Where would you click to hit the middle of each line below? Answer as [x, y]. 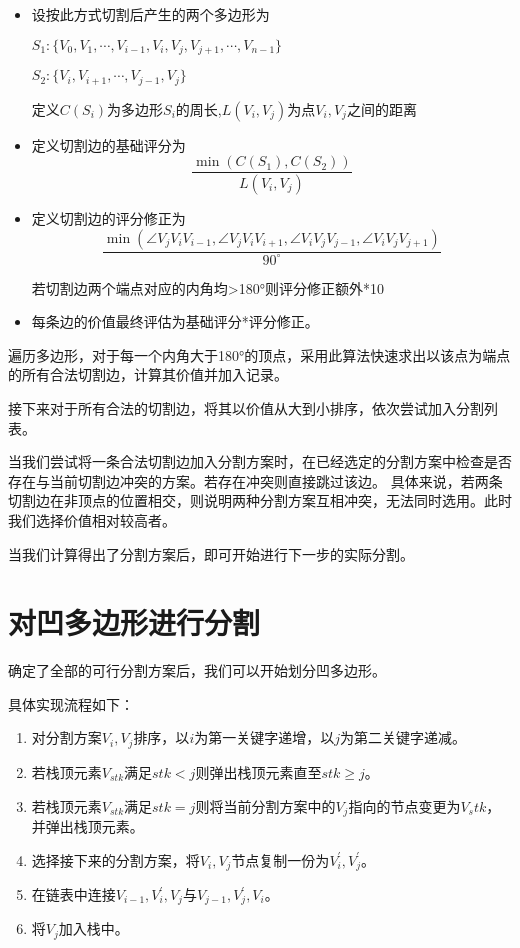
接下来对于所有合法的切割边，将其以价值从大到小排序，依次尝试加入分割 [246, 408]
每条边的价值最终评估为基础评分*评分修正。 [175, 321]
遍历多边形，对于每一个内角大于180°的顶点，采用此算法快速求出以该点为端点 [259, 354]
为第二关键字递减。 [403, 737]
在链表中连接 [73, 894]
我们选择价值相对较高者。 [92, 519]
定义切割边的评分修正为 [108, 218]
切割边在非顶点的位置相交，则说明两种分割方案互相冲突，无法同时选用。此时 [260, 500]
